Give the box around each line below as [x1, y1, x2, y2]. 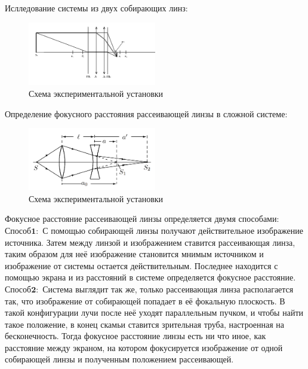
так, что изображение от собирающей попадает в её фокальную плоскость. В [5, 294, 285, 307]
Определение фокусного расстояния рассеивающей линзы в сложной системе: [5, 107, 288, 120]
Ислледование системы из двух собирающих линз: [5, 2, 188, 14]
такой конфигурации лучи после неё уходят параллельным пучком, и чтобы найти [5, 306, 303, 319]
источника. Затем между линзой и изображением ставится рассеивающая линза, [5, 236, 295, 248]
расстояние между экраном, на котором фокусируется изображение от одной [5, 341, 283, 353]
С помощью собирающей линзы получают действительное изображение [42, 224, 304, 236]
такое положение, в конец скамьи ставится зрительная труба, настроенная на [5, 318, 285, 330]
